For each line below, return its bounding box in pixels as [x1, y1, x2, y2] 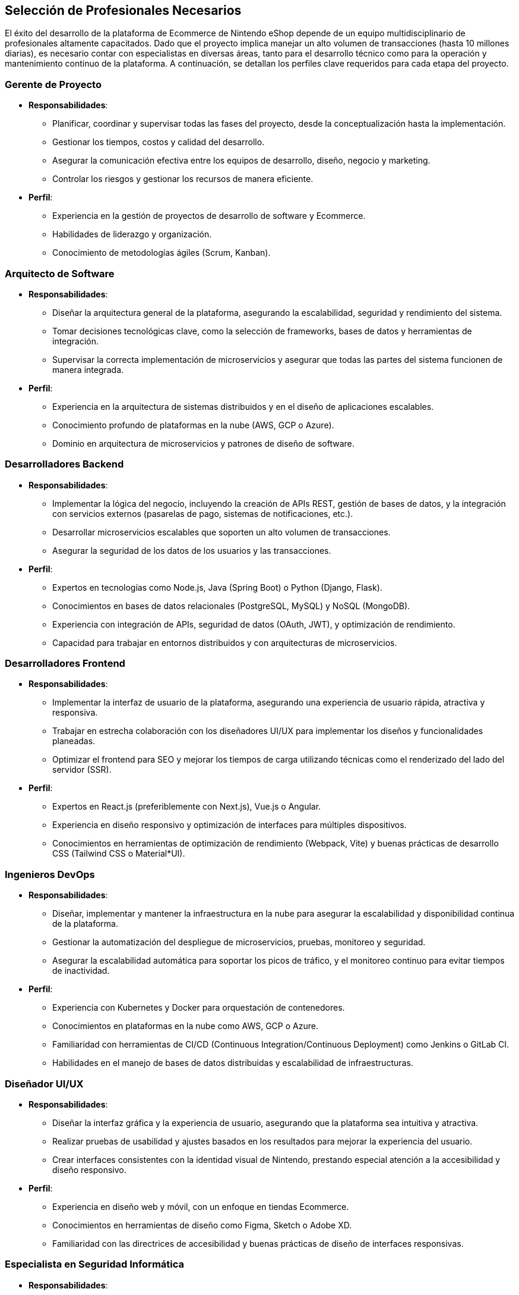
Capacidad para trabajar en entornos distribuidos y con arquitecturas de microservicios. [52, 637, 397, 648]
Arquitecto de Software [5, 267, 115, 280]
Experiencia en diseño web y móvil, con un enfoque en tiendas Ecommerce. [52, 1201, 349, 1212]
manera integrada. [52, 364, 124, 375]
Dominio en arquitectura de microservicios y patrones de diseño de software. [52, 438, 355, 449]
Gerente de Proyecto [5, 78, 102, 90]
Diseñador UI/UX [5, 1077, 84, 1090]
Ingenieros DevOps [5, 868, 95, 880]
